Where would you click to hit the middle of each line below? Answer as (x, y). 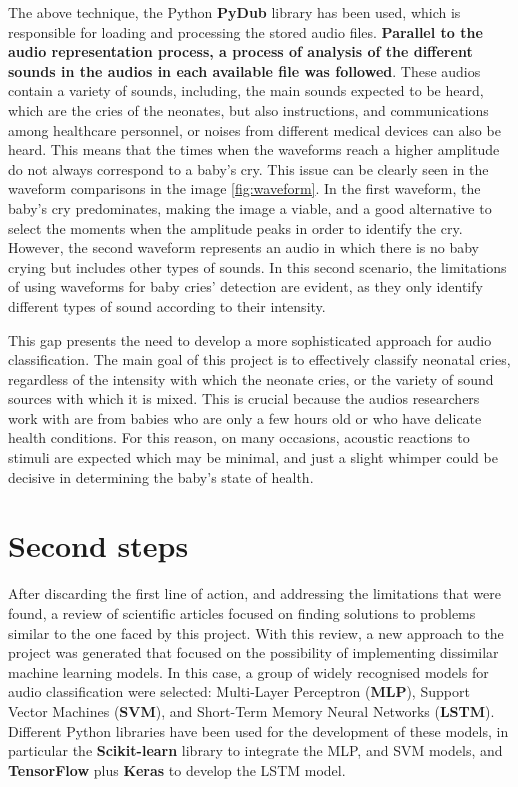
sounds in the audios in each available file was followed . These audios (244, 70)
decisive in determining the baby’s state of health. (161, 476)
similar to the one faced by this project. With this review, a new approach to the (256, 632)
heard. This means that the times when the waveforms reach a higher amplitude (254, 149)
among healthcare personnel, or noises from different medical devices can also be (254, 129)
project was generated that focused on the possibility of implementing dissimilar (253, 652)
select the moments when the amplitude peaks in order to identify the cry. (235, 227)
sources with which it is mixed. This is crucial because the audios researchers (244, 398)
